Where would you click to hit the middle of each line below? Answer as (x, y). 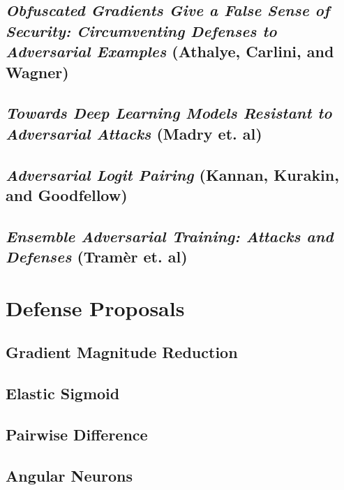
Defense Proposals (95, 307)
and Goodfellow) (67, 194)
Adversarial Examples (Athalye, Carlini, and (170, 51)
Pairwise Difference (77, 434)
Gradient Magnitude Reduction (122, 352)
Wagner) (37, 72)
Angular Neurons (69, 475)
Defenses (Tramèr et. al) (97, 257)
